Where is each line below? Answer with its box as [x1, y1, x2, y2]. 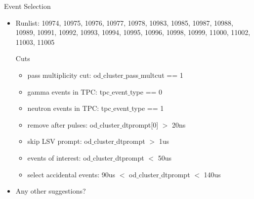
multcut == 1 [140, 69, 183, 80]
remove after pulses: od [27, 119, 97, 130]
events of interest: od [27, 152, 91, 163]
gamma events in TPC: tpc [27, 86, 110, 97]
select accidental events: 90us [27, 169, 116, 179]
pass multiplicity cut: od [27, 69, 101, 80]
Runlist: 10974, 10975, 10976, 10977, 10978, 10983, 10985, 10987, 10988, [15, 17, 233, 28]
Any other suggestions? [15, 186, 86, 196]
